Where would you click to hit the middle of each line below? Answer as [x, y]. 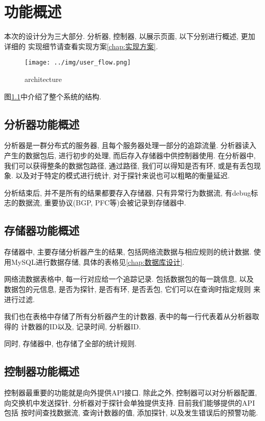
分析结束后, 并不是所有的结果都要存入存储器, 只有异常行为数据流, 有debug [128, 192]
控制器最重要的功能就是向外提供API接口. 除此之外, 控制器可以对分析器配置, [131, 393]
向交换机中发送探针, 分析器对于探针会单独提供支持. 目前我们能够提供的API [130, 402]
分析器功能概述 [42, 124]
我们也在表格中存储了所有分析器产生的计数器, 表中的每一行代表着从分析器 [128, 316]
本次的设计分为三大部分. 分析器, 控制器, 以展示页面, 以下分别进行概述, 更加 [130, 36]
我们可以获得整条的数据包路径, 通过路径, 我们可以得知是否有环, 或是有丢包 [129, 165]
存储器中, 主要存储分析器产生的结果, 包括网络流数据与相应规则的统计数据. [128, 252]
